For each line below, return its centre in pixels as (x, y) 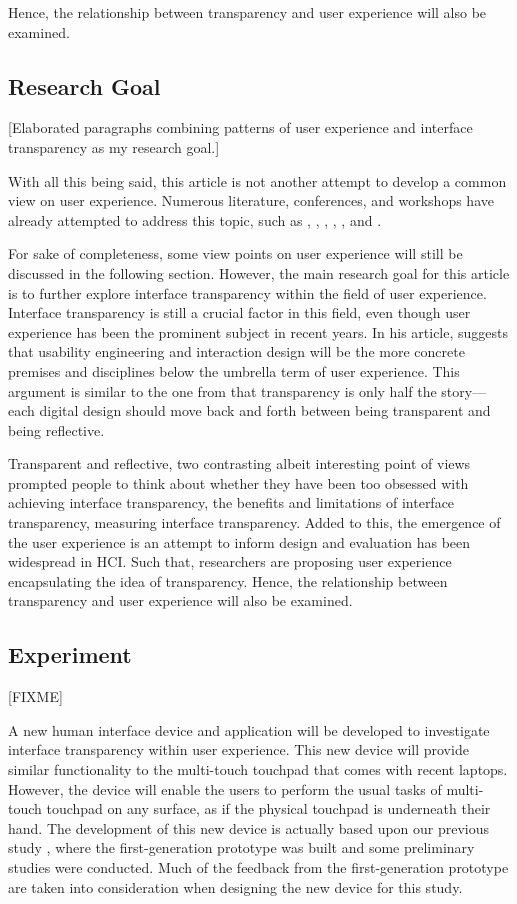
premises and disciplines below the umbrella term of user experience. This (234, 370)
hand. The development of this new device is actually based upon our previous (249, 827)
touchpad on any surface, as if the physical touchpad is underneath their (268, 808)
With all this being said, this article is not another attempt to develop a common (257, 180)
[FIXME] (35, 696)
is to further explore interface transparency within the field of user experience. (247, 292)
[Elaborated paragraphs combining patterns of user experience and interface (240, 127)
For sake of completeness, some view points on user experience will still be (235, 253)
